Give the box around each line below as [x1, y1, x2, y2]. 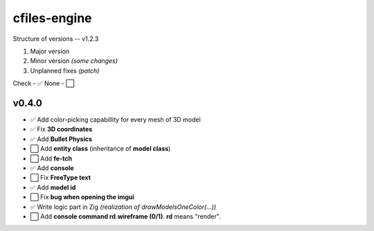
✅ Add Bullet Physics [30, 135, 93, 143]
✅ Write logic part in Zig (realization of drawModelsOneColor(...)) [30, 203, 217, 211]
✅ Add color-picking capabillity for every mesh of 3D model [30, 115, 201, 124]
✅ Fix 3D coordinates [30, 125, 93, 133]
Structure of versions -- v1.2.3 [12, 35, 99, 43]
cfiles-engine [12, 10, 92, 26]
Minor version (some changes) [30, 57, 118, 65]
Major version [30, 47, 69, 55]
